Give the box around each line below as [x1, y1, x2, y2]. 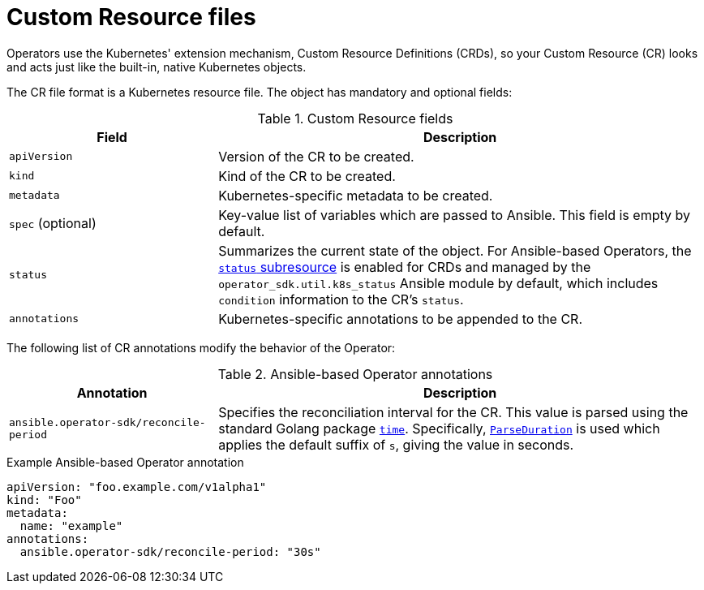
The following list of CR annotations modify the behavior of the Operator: [6, 340, 396, 355]
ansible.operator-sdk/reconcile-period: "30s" [19, 545, 321, 558]
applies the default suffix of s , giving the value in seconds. [218, 436, 574, 453]
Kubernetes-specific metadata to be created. [218, 187, 493, 204]
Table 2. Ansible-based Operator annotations [217, 365, 493, 382]
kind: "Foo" [6, 493, 82, 506]
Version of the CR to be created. [218, 148, 414, 165]
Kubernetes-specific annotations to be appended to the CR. [218, 310, 583, 327]
